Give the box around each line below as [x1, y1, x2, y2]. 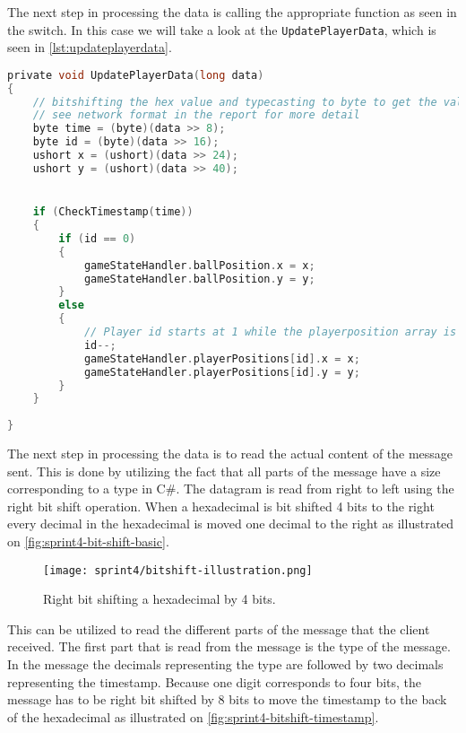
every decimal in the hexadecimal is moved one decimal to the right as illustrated [7, 514, 454, 533]
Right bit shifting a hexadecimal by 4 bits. [43, 589, 276, 608]
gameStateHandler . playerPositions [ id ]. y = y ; [83, 365, 360, 379]
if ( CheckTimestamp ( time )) [32, 205, 194, 219]
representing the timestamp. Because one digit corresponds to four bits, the [7, 672, 422, 691]
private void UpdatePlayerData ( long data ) [7, 68, 264, 82]
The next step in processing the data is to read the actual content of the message [7, 444, 453, 463]
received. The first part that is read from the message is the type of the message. [7, 637, 451, 656]
